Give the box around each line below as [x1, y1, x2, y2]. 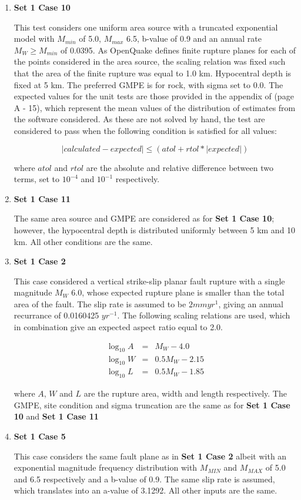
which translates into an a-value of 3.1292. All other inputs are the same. [14, 484, 277, 496]
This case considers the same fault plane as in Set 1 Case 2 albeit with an [14, 449, 287, 462]
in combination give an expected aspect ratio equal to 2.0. [14, 321, 223, 333]
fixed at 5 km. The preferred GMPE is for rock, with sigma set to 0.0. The [14, 78, 283, 90]
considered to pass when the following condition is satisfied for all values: [14, 124, 277, 136]
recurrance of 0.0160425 [14, 309, 99, 321]
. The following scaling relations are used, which [117, 309, 290, 321]
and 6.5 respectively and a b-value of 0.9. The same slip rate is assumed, [14, 472, 275, 485]
